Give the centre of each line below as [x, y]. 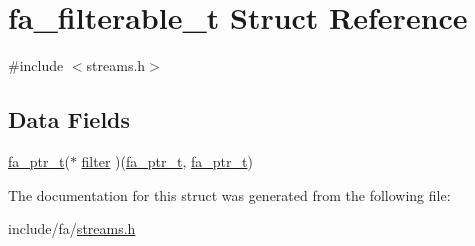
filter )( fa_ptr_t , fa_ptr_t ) [167, 160]
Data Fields [69, 119]
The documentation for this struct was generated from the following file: [229, 194]
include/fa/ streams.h [72, 228]
